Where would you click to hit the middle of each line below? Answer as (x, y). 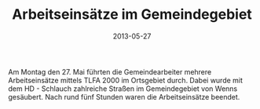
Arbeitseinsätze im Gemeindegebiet (132, 15)
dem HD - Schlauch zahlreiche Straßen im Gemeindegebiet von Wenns (123, 89)
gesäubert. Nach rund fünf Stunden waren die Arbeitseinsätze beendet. (124, 96)
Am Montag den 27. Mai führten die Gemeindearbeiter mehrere (110, 71)
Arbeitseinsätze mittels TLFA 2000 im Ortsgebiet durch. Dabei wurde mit (126, 80)
